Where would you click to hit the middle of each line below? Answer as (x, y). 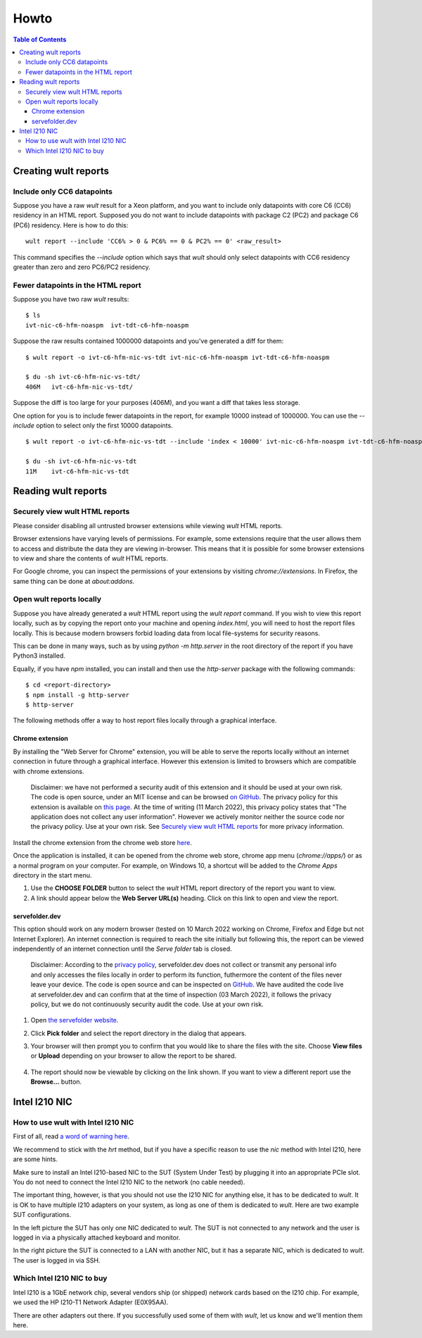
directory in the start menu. (52, 875)
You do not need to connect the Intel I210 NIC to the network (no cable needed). (129, 1182)
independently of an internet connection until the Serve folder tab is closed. (122, 949)
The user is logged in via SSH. (57, 1260)
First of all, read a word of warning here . (71, 1137)
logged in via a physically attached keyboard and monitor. (97, 1237)
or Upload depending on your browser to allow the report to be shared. (134, 1056)
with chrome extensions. (49, 771)
